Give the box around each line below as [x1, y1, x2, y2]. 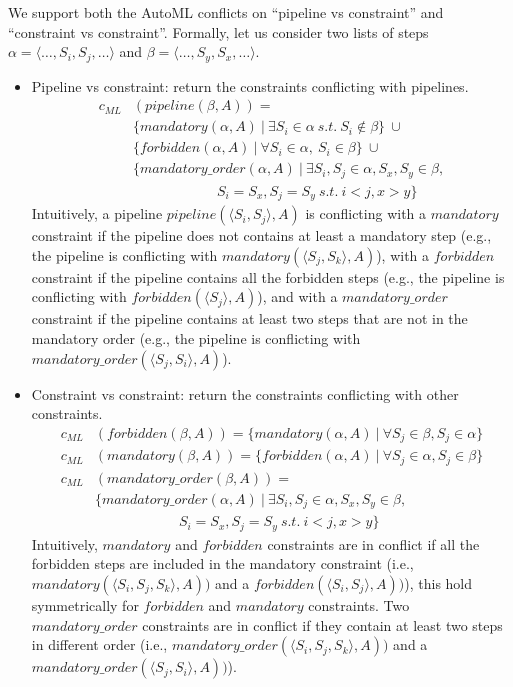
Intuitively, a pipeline [31, 203, 163, 224]
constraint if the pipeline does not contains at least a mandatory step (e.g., [31, 225, 492, 246]
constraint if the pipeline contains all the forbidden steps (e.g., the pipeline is [31, 266, 505, 287]
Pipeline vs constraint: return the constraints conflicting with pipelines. [31, 75, 469, 96]
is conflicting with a [305, 203, 427, 224]
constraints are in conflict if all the [267, 533, 480, 554]
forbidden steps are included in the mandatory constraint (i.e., [31, 553, 414, 574]
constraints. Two [308, 595, 410, 616]
